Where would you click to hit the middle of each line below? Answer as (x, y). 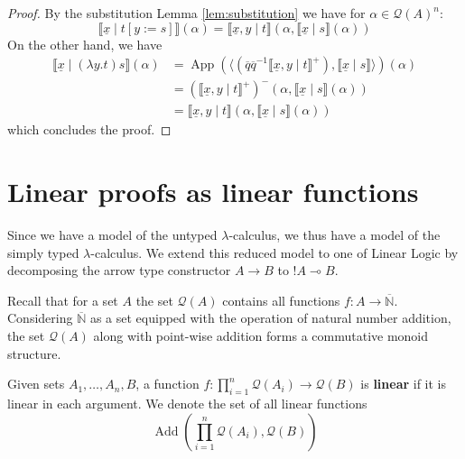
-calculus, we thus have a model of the (335, 234)
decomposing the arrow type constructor (119, 270)
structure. (34, 353)
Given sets (36, 384)
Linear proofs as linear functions (213, 192)
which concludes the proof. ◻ (89, 129)
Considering (40, 318)
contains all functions (281, 300)
